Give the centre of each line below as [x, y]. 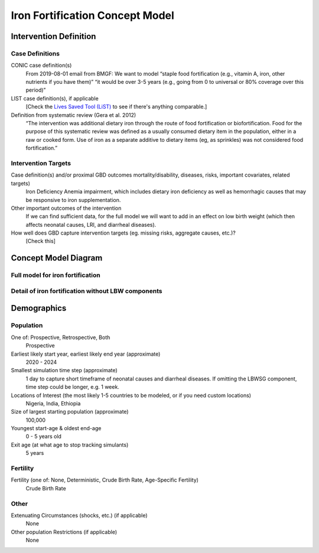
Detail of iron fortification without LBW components [87, 291]
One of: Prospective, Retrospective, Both [61, 337]
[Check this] [41, 241]
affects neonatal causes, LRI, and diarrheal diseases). [91, 225]
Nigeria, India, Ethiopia [53, 403]
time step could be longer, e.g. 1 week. [72, 387]
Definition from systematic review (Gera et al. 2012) [74, 115]
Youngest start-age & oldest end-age [56, 428]
